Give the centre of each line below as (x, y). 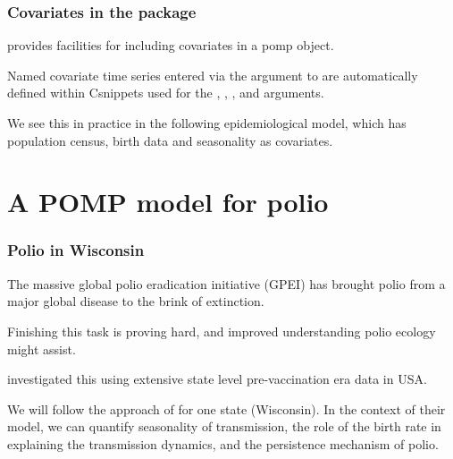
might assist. (42, 348)
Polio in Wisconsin (76, 250)
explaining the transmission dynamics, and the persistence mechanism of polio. (223, 443)
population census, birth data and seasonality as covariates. (170, 140)
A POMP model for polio (168, 202)
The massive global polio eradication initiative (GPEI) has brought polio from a (226, 283)
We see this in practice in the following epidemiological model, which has (207, 123)
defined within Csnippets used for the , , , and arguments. (166, 93)
